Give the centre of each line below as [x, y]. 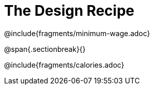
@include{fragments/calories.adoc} [64, 65]
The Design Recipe [69, 11]
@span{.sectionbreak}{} [45, 49]
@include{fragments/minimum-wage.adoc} [77, 33]
